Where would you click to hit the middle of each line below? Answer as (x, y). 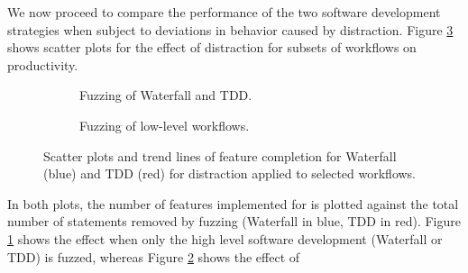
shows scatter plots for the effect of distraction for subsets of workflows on (212, 47)
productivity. (43, 64)
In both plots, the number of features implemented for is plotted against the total (233, 203)
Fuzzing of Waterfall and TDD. (166, 95)
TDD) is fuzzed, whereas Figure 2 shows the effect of (154, 256)
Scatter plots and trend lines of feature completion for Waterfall (220, 155)
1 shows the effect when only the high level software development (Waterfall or (225, 238)
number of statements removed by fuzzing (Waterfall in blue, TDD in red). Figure (234, 221)
